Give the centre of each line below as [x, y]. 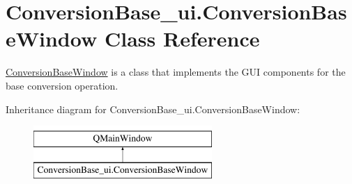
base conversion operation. [62, 85]
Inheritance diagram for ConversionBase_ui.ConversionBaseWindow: [153, 109]
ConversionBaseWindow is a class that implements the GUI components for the [176, 72]
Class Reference [182, 39]
